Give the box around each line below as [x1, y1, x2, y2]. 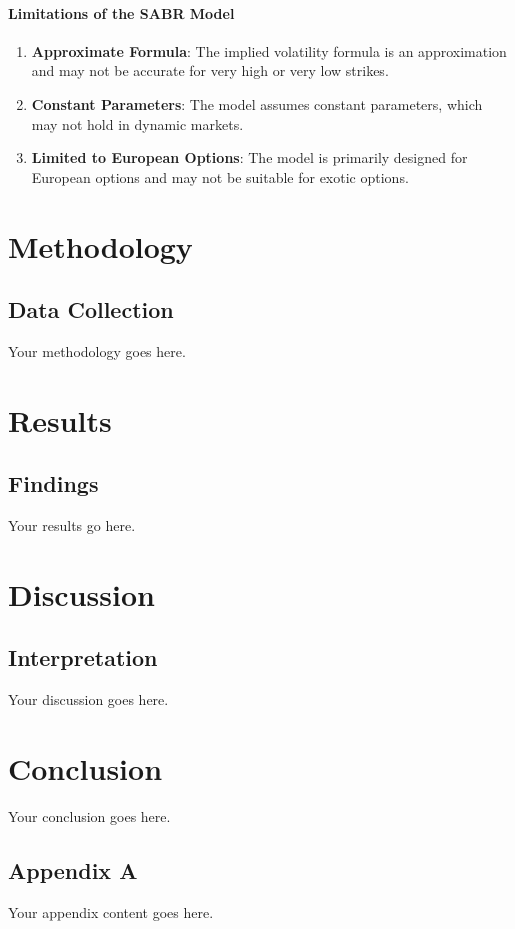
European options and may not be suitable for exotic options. [31, 166, 409, 187]
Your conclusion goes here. [8, 806, 171, 826]
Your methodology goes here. [8, 340, 186, 361]
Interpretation [8, 642, 158, 673]
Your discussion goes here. [8, 689, 169, 710]
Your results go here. [8, 515, 136, 536]
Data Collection [8, 294, 174, 325]
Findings [8, 468, 99, 499]
